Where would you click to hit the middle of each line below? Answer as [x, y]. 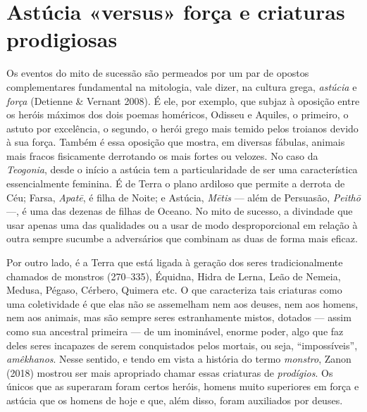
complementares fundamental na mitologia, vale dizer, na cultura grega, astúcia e [182, 86]
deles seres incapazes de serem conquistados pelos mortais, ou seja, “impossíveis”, [182, 345]
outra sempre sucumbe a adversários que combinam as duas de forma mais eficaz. [182, 238]
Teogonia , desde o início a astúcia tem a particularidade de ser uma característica [182, 169]
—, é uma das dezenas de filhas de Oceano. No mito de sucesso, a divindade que [180, 211]
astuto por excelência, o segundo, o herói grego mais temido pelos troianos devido [182, 128]
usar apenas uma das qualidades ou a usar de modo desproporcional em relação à [182, 224]
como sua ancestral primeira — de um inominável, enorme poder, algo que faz [175, 331]
